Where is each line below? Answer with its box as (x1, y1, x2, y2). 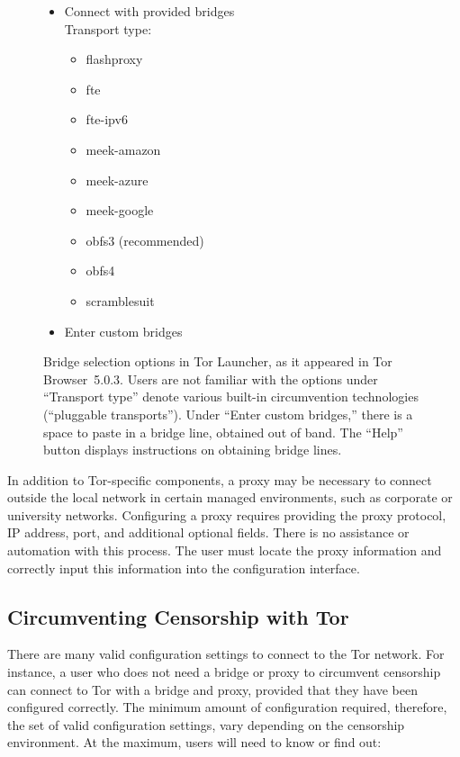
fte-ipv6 (86, 110, 128, 129)
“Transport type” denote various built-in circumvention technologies (43, 387, 419, 406)
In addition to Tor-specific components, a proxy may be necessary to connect (7, 470, 432, 489)
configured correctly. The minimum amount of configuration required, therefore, (7, 698, 447, 716)
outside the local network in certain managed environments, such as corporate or (7, 488, 453, 507)
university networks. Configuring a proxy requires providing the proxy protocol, (7, 505, 446, 524)
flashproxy (86, 50, 143, 68)
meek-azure (86, 170, 149, 189)
